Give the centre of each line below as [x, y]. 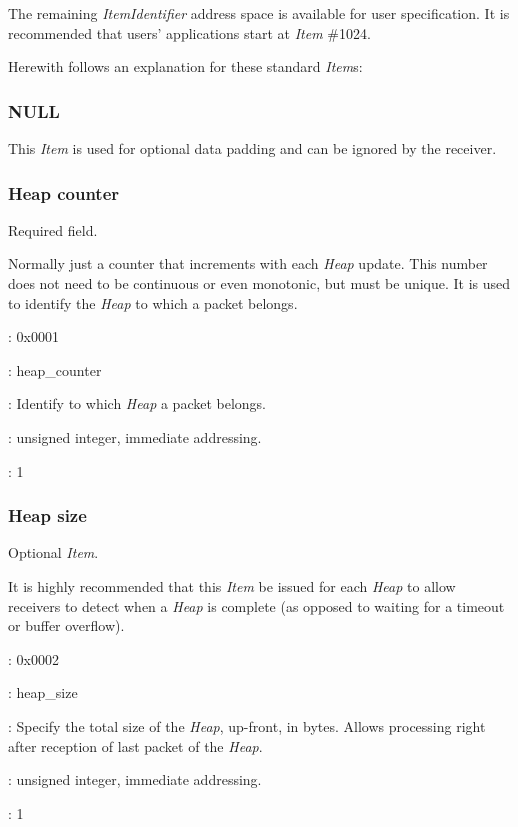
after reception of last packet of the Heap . [135, 745]
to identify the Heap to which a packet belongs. [153, 302]
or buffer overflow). [66, 625]
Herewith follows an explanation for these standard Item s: [185, 66]
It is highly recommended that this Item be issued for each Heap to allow [232, 585]
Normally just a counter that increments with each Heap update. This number [248, 263]
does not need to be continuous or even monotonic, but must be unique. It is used [259, 283]
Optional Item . [53, 552]
